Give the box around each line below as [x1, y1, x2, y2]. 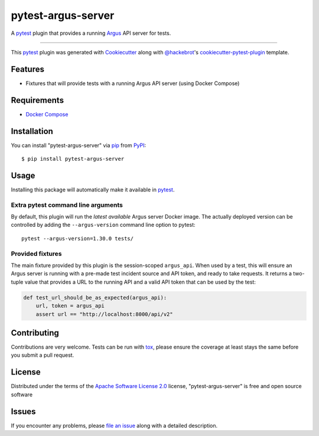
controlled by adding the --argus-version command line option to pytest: [11, 222, 196, 229]
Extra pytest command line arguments [11, 201, 123, 209]
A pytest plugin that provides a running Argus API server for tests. [11, 30, 171, 37]
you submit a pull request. [11, 352, 74, 359]
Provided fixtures [11, 249, 62, 258]
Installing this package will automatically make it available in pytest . [11, 186, 175, 193]
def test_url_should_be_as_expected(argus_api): [23, 294, 167, 301]
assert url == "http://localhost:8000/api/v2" [35, 311, 174, 317]
